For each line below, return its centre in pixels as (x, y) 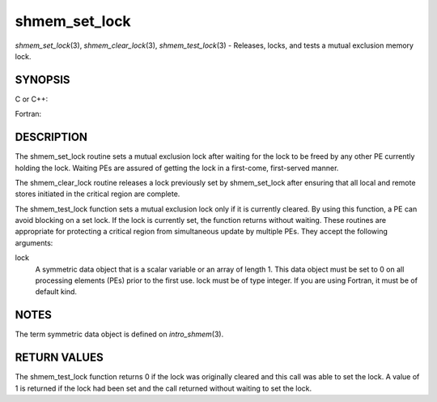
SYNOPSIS (42, 80)
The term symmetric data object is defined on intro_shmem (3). (119, 334)
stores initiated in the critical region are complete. (98, 194)
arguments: (34, 242)
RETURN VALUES (59, 358)
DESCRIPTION (51, 137)
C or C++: (32, 99)
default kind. (56, 292)
